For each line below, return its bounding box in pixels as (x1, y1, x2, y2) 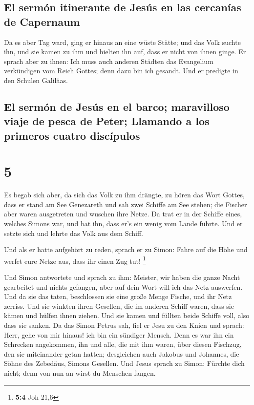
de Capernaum (4, 14, 80, 29)
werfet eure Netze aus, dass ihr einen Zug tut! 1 (4, 254, 146, 266)
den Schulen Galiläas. (4, 75, 68, 85)
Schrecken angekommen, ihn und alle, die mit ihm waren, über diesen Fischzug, (4, 339, 242, 349)
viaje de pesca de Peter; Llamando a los (4, 113, 210, 128)
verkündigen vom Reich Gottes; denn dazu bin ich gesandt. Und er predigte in (4, 65, 238, 76)
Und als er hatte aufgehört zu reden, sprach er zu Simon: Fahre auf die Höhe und (4, 244, 248, 255)
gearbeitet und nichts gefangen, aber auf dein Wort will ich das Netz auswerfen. (4, 281, 243, 292)
